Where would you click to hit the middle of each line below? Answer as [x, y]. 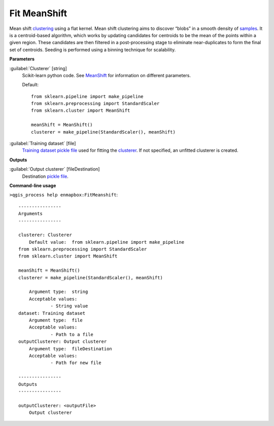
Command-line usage [33, 185]
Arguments [30, 214]
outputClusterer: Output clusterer [63, 342]
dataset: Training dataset [52, 313]
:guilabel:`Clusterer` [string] [38, 68]
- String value [69, 306]
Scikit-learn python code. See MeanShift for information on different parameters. [107, 75]
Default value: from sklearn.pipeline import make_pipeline [107, 242]
